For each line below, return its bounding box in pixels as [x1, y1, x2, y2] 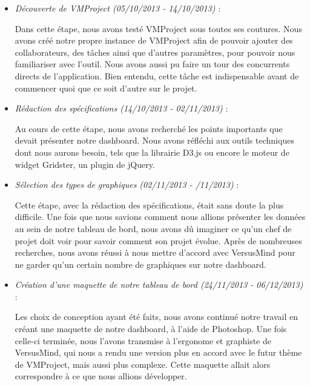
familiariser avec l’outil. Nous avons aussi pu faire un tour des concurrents [15, 58, 290, 70]
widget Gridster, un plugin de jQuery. [15, 158, 155, 170]
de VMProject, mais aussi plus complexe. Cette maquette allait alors [15, 358, 271, 370]
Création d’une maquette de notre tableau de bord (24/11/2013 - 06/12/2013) [15, 278, 303, 291]
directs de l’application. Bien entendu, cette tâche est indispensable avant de [15, 69, 299, 82]
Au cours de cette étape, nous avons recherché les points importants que [15, 122, 283, 135]
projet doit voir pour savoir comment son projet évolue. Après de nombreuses [15, 234, 302, 247]
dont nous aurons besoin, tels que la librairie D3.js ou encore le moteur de [15, 145, 289, 158]
